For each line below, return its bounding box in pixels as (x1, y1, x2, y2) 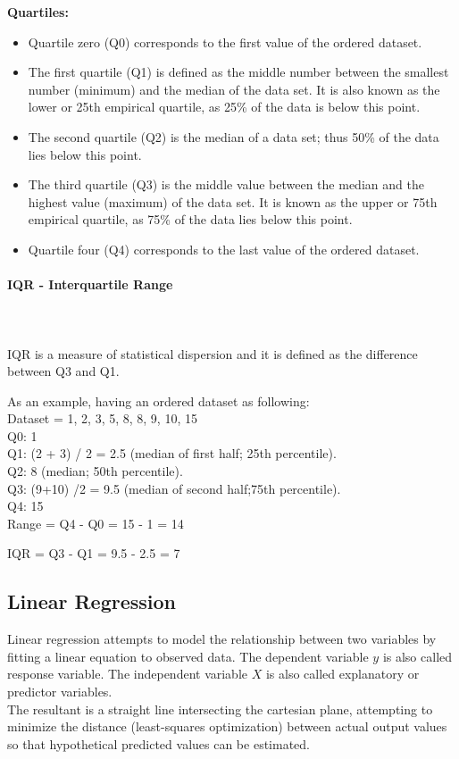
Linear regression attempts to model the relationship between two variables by (7, 630, 437, 648)
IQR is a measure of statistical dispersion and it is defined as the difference (7, 344, 418, 363)
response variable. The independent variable (7, 664, 248, 683)
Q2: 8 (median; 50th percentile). (7, 462, 183, 480)
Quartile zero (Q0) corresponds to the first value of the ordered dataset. (28, 32, 422, 51)
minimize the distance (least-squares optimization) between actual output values (7, 717, 447, 736)
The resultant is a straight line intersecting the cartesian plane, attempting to (7, 699, 433, 718)
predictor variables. (7, 682, 113, 701)
